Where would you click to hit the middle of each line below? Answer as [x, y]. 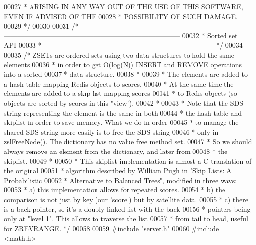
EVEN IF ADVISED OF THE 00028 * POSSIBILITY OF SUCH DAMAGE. [121, 16]
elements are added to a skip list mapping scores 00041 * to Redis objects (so [121, 93]
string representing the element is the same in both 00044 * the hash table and [123, 112]
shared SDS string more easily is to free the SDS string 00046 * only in [111, 132]
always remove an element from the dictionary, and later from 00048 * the [116, 151]
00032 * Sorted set [210, 35]
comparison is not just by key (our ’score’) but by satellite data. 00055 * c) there [126, 199]
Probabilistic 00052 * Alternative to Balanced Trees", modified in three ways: [121, 180]
